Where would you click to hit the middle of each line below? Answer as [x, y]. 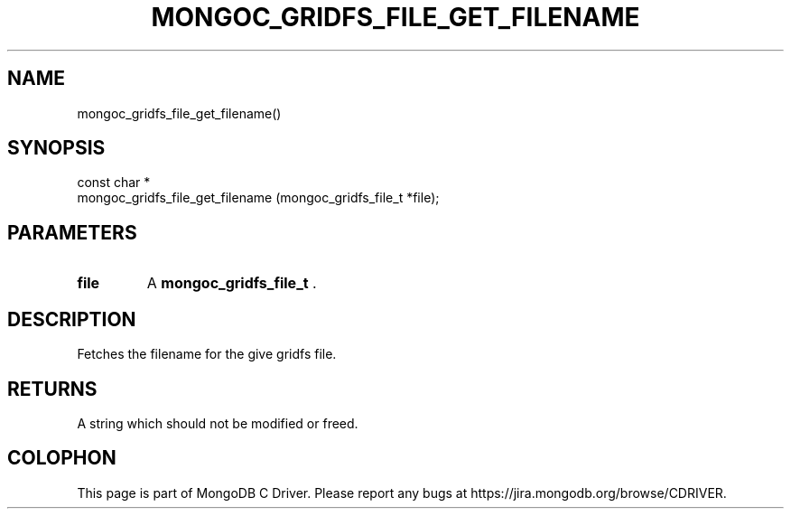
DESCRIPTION [72, 319]
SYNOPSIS [56, 148]
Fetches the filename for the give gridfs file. [207, 354]
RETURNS [52, 389]
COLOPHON [62, 458]
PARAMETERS [72, 232]
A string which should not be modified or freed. [218, 423]
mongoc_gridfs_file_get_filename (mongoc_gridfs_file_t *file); [258, 198]
